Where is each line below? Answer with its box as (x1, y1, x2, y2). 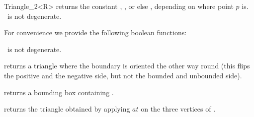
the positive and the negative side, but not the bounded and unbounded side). (4, 70, 242, 80)
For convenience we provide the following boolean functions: (4, 27, 187, 38)
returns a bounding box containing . (4, 87, 114, 97)
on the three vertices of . (141, 104, 216, 114)
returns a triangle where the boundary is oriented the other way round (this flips (4, 60, 250, 71)
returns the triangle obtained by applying (4, 104, 130, 114)
